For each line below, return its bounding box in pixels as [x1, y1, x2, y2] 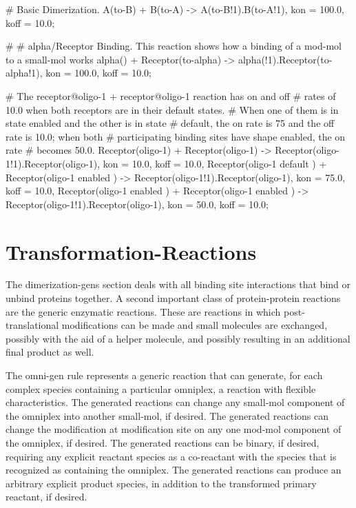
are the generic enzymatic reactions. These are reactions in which [6, 304, 281, 318]
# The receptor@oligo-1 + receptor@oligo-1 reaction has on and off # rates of [6, 88, 336, 103]
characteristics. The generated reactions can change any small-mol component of [6, 395, 345, 409]
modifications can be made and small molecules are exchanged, [61, 318, 328, 332]
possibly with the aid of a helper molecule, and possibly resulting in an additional [6, 331, 350, 345]
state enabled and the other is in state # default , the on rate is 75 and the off [6, 116, 335, 130]
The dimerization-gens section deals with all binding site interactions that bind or [6, 277, 351, 292]
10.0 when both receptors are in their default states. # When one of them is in [6, 102, 339, 116]
